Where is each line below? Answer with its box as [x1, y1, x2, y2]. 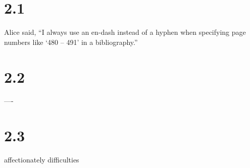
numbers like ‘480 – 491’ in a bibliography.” [4, 36, 138, 47]
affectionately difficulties [4, 154, 79, 165]
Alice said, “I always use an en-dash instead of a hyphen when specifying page [4, 27, 246, 37]
